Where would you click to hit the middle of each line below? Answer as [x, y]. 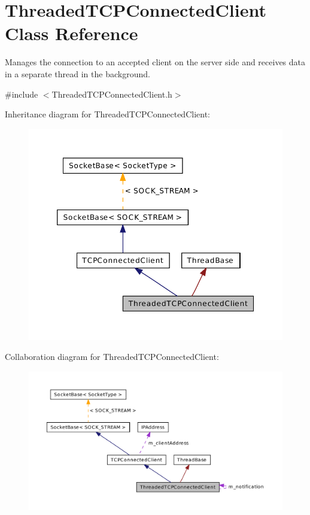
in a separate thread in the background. [77, 73]
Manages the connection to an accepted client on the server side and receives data [155, 62]
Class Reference [72, 33]
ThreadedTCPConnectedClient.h [112, 94]
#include [22, 94]
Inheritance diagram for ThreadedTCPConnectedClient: [107, 114]
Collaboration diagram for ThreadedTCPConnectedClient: [112, 357]
